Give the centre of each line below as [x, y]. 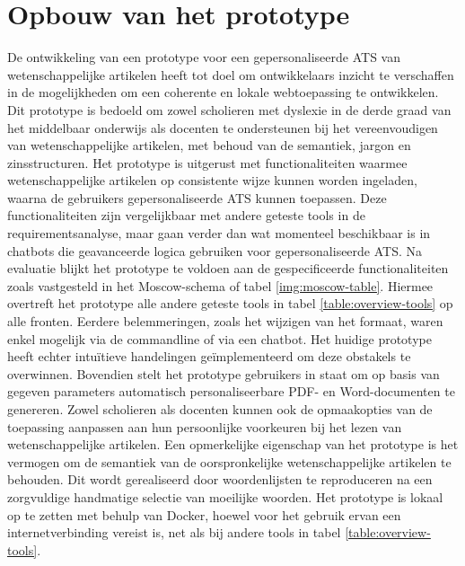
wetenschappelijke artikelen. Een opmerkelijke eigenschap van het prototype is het [233, 444]
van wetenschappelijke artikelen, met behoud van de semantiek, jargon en [209, 145]
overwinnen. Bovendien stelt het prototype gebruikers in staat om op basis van [224, 373]
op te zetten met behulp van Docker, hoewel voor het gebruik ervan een [204, 514]
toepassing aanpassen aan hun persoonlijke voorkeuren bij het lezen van [205, 426]
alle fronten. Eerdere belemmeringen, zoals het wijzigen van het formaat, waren [225, 321]
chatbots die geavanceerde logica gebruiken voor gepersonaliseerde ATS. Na [215, 250]
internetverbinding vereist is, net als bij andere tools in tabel [174, 532]
